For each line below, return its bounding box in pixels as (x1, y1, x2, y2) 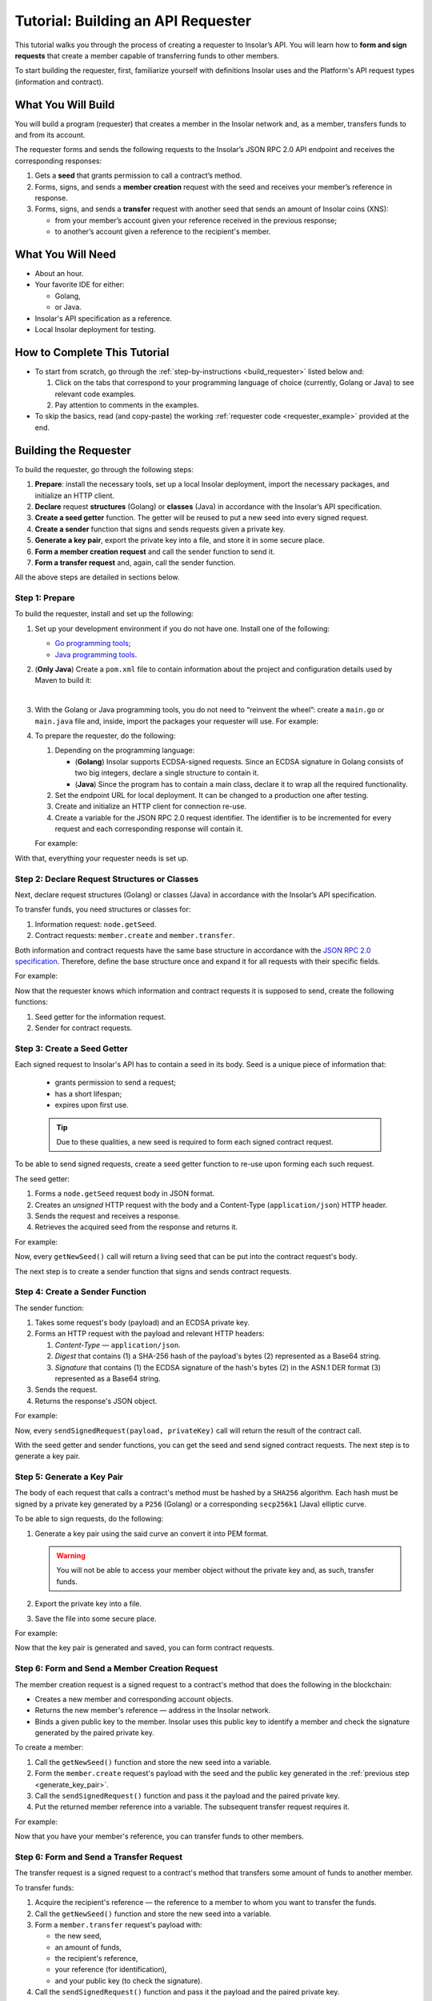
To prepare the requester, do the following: (34, 731, 176, 740)
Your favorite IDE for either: (34, 280, 125, 290)
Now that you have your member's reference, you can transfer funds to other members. (14, 1831, 304, 1841)
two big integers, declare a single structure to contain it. (74, 768, 259, 778)
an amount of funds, (54, 1942, 122, 1952)
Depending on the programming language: (54, 745, 195, 756)
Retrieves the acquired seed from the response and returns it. (34, 1222, 238, 1232)
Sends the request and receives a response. (34, 1211, 181, 1221)
